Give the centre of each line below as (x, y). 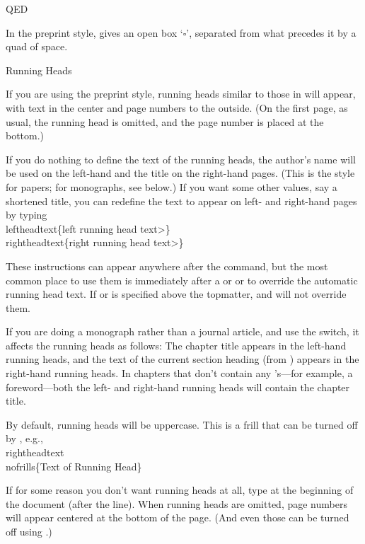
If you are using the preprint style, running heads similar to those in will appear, (181, 94)
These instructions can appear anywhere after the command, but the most (167, 266)
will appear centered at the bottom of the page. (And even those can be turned (178, 517)
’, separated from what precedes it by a (271, 32)
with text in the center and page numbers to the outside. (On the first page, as (177, 107)
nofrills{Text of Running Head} (74, 466)
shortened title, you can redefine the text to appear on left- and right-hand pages (181, 201)
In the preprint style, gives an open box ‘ (94, 32)
